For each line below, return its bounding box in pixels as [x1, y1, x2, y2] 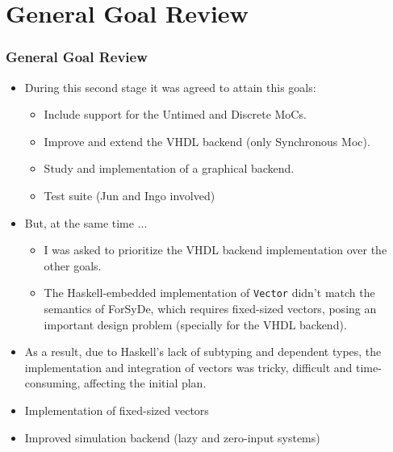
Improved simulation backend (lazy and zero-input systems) [24, 429, 320, 446]
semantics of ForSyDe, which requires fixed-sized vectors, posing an [44, 300, 377, 316]
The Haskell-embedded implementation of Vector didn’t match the [44, 284, 375, 301]
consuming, [24, 375, 81, 391]
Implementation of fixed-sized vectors [24, 401, 209, 418]
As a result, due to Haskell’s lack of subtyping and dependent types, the [24, 343, 382, 360]
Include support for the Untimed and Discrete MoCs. [44, 106, 307, 123]
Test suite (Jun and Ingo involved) [44, 186, 215, 203]
